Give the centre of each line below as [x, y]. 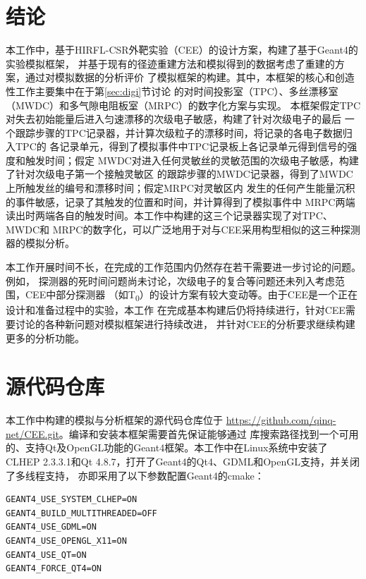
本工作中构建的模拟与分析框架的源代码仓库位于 [114, 420]
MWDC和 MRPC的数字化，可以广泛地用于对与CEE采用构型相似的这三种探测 [183, 229]
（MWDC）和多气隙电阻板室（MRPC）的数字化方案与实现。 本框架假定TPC [183, 105]
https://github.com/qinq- [281, 420]
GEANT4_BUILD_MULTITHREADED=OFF [81, 513]
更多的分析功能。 [45, 337]
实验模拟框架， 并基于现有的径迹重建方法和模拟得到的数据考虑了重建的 [170, 63]
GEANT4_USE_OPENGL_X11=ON [66, 541]
